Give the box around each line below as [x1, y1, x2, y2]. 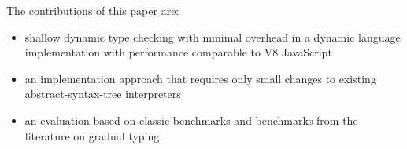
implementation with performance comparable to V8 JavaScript [24, 44, 332, 60]
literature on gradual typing [24, 127, 160, 144]
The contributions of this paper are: [6, 2, 179, 18]
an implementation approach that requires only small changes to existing [24, 70, 376, 86]
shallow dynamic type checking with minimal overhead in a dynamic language [24, 28, 401, 45]
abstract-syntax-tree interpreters [24, 85, 181, 102]
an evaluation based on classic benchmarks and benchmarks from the [24, 111, 358, 128]
